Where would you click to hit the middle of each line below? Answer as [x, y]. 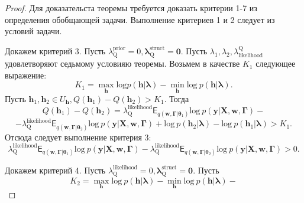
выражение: [26, 75]
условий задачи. [33, 31]
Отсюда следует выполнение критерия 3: [78, 137]
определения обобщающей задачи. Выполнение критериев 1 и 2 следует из [140, 19]
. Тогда [177, 98]
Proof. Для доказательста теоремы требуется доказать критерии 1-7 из [131, 8]
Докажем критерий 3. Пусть [55, 50]
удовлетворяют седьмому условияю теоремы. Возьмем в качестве [122, 63]
